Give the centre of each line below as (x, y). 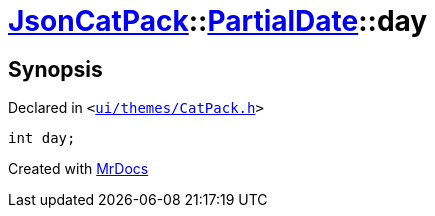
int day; (42, 138)
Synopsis (55, 69)
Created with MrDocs (78, 169)
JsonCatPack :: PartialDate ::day (218, 21)
